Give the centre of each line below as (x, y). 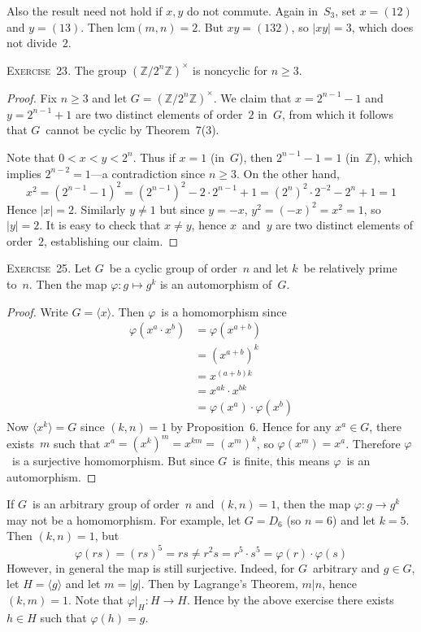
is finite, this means (281, 461)
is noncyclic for (230, 70)
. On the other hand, (288, 173)
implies (24, 173)
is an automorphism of (216, 284)
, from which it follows (337, 113)
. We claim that (252, 97)
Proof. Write (37, 311)
